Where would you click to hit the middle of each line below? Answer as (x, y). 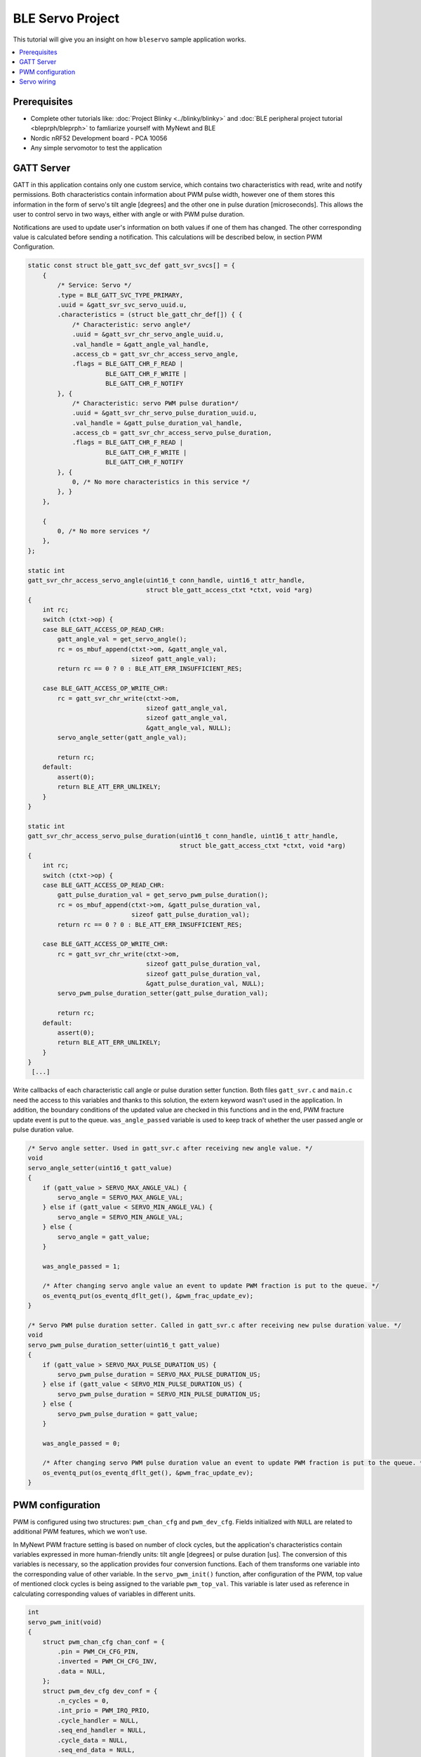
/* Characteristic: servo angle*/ (131, 324)
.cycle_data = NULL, (93, 1740)
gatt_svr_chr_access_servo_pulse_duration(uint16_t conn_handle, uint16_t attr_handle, (183, 836)
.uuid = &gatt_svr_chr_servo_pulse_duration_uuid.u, (165, 413)
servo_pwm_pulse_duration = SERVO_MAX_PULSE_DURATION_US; (159, 1374)
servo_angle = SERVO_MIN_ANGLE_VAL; (120, 1217)
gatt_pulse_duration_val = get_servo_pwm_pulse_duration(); (163, 895)
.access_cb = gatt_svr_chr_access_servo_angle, (155, 354)
